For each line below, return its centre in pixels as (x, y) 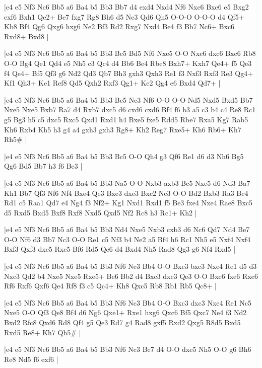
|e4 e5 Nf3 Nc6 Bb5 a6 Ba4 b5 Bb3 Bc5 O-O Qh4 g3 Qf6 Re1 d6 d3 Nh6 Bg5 (124, 156)
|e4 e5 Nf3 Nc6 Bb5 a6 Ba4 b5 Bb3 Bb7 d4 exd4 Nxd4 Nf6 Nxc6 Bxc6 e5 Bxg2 (126, 7)
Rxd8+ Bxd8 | (26, 36)
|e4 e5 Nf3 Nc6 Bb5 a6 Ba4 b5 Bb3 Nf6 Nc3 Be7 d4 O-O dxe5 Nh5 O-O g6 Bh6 (128, 349)
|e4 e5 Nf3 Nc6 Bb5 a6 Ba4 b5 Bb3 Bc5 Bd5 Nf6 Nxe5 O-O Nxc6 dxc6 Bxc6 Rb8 (130, 53)
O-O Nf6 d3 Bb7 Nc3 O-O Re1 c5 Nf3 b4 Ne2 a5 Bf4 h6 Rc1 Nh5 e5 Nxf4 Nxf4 (127, 239)
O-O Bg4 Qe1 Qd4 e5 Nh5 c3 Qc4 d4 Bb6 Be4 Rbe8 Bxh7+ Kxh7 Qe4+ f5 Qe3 (128, 63)
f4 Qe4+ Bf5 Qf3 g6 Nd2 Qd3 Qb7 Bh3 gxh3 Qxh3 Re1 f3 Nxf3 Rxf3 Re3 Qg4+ (129, 73)
